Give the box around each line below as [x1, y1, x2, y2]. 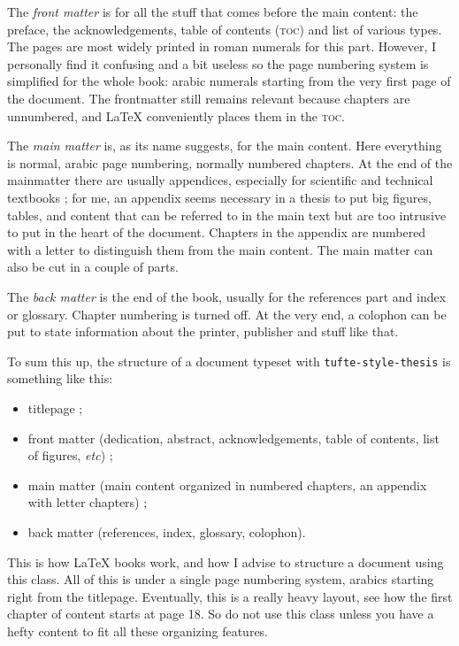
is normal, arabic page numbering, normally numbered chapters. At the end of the [7, 153, 453, 172]
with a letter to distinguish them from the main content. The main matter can [7, 240, 433, 258]
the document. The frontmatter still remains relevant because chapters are [7, 88, 410, 107]
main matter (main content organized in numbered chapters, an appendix [27, 475, 427, 494]
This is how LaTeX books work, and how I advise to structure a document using [7, 552, 444, 571]
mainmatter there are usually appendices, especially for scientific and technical [7, 171, 433, 189]
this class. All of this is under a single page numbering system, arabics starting [7, 570, 434, 588]
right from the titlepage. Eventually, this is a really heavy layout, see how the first [7, 587, 453, 605]
